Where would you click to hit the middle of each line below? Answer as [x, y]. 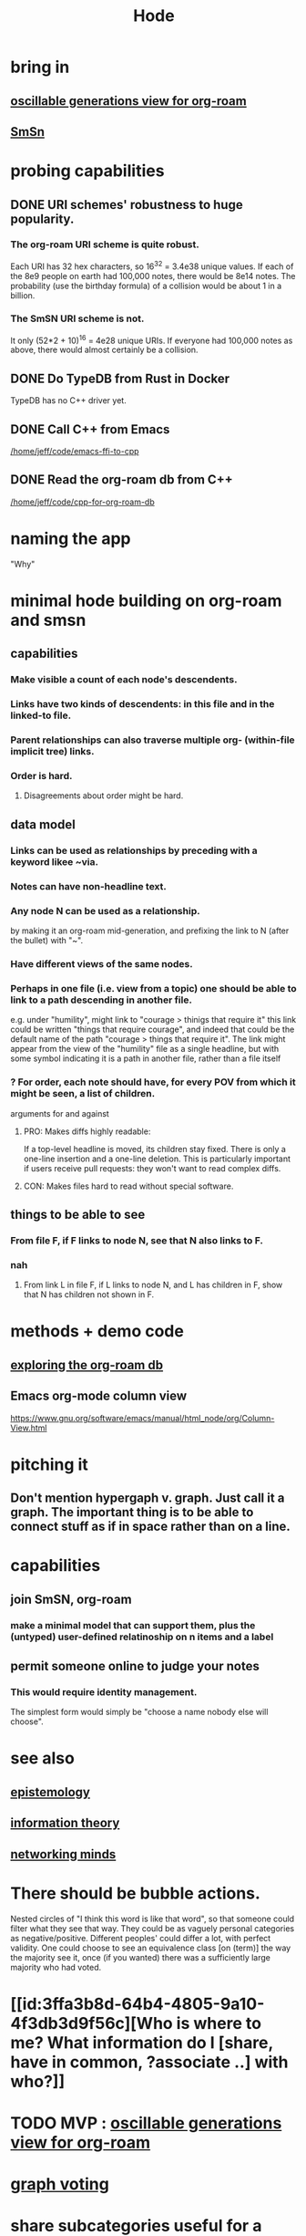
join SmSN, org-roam [71, 1599]
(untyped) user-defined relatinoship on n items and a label [142, 1637]
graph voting [60, 2184]
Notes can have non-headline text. [89, 886]
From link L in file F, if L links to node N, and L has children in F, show [153, 1285]
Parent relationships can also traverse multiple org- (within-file [153, 740]
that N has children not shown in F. [89, 1295]
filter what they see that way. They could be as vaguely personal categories [153, 1928]
